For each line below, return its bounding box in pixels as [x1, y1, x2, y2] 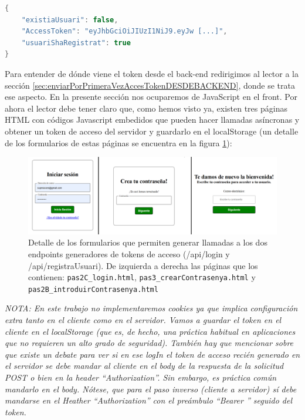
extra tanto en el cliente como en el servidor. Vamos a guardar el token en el [5, 314, 282, 326]
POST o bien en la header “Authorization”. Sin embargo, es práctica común [5, 371, 277, 384]
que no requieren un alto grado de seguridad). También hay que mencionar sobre [5, 337, 294, 349]
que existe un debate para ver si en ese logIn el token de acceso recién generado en [5, 348, 300, 360]
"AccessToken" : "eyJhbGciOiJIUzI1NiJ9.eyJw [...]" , [21, 27, 228, 36]
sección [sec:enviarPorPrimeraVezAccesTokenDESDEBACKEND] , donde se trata [5, 79, 295, 91]
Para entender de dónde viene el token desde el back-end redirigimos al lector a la [5, 67, 299, 79]
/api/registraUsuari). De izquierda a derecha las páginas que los [28, 259, 258, 271]
